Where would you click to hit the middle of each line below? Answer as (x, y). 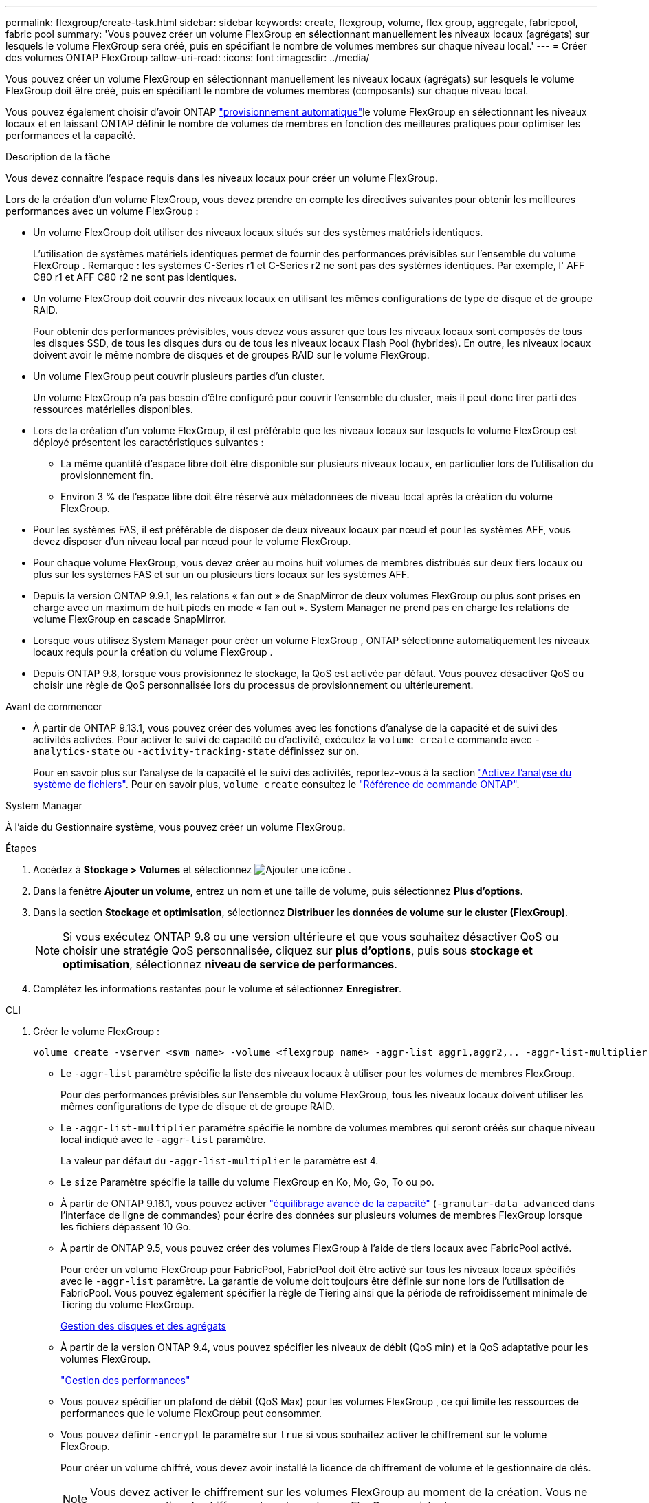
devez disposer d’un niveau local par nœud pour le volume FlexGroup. (192, 541)
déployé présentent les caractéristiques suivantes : (148, 442)
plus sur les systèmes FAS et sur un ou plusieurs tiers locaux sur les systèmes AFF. (221, 574)
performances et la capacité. (71, 135)
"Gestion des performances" (125, 1380)
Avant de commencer (54, 706)
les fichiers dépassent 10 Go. (126, 1227)
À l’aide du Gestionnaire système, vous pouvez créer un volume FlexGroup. (176, 827)
